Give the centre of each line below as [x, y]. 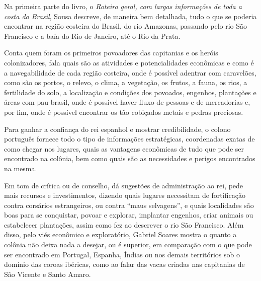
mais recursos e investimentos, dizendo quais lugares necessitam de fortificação [125, 195]
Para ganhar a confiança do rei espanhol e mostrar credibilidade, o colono [117, 129]
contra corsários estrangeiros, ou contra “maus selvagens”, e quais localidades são [129, 205]
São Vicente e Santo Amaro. [48, 274]
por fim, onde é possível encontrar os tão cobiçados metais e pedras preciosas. [124, 112]
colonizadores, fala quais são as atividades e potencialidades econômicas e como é [129, 62]
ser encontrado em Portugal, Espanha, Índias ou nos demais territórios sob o [122, 254]
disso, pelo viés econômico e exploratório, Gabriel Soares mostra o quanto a [120, 234]
